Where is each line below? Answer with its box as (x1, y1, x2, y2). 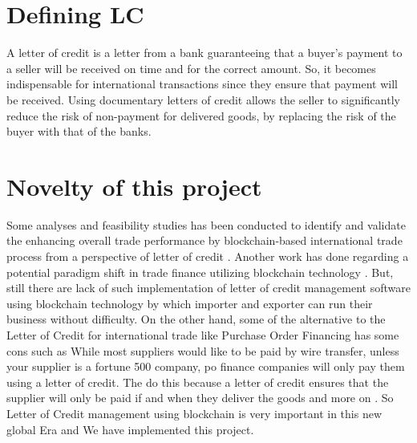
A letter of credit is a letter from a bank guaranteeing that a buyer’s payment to (6, 44, 403, 61)
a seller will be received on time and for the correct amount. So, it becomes (6, 59, 376, 76)
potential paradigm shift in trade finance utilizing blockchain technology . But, (6, 263, 394, 280)
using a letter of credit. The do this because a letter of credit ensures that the (6, 373, 389, 390)
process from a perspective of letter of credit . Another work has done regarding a (6, 248, 409, 264)
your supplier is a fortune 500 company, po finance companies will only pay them (6, 358, 405, 375)
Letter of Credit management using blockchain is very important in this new (6, 404, 383, 421)
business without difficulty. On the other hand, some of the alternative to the (6, 311, 386, 327)
